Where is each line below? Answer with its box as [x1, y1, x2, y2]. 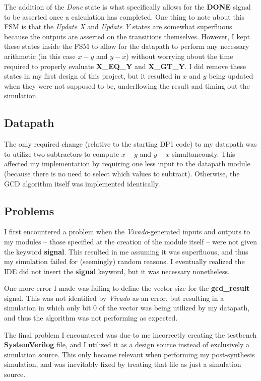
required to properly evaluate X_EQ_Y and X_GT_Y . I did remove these [4, 60, 246, 71]
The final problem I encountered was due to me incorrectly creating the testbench [4, 329, 257, 340]
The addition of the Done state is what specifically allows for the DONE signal [4, 2, 251, 12]
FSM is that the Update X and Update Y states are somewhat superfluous [4, 21, 232, 32]
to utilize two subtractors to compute [4, 148, 119, 159]
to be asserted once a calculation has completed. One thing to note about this [4, 11, 245, 22]
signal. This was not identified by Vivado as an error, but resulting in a [4, 292, 224, 303]
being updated [209, 71, 253, 81]
